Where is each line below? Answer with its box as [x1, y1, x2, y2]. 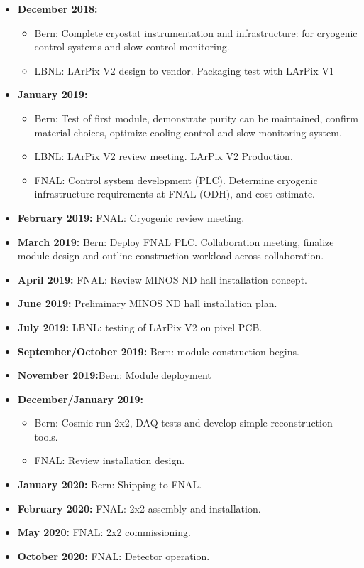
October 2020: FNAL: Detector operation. [17, 548, 210, 563]
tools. [34, 429, 58, 444]
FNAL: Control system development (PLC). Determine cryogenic [34, 172, 318, 187]
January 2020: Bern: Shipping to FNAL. [17, 477, 202, 492]
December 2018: [17, 1, 98, 16]
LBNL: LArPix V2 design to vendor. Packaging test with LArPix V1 [34, 63, 334, 77]
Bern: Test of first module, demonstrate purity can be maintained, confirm [34, 110, 359, 125]
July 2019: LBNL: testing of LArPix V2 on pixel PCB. [17, 319, 263, 334]
